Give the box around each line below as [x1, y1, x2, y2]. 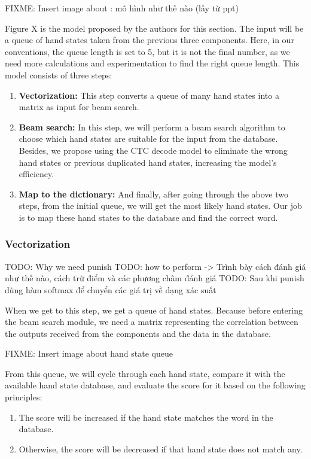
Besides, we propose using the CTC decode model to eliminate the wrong [19, 144, 288, 156]
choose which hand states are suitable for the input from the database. [19, 132, 278, 145]
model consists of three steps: [5, 68, 112, 81]
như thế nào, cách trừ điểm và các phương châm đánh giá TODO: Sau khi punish [5, 272, 304, 284]
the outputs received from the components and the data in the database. [5, 327, 271, 339]
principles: [5, 391, 42, 403]
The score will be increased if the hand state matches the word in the [19, 411, 273, 423]
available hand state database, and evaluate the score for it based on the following [5, 379, 306, 391]
